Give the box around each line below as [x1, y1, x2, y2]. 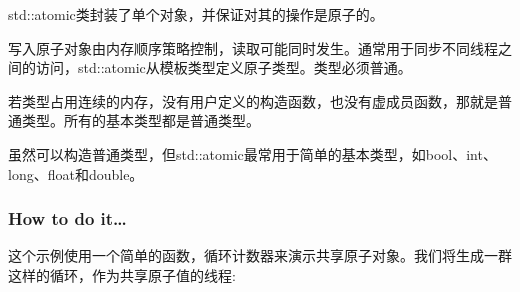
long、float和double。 [8, 163, 144, 184]
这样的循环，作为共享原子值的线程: [8, 264, 236, 285]
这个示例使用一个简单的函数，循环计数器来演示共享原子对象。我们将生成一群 [8, 245, 512, 266]
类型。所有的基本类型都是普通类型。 [21, 110, 260, 131]
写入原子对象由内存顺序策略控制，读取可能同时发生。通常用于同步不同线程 [8, 37, 498, 58]
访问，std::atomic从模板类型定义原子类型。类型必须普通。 [35, 57, 412, 78]
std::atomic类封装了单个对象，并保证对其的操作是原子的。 [8, 4, 384, 24]
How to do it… [8, 206, 127, 231]
